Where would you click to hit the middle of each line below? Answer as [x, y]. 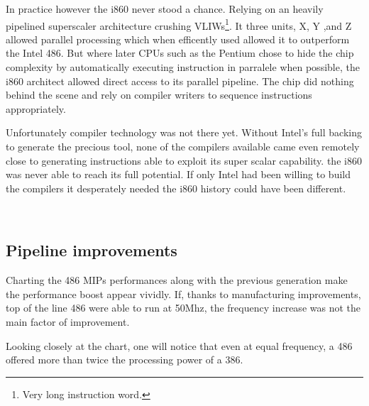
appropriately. [36, 108]
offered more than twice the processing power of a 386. [125, 360]
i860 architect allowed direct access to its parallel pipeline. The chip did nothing [180, 81]
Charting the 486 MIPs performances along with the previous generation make [177, 280]
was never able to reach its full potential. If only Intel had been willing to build [178, 174]
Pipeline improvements [92, 250]
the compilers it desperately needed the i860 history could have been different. [176, 188]
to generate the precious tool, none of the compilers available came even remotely [183, 146]
